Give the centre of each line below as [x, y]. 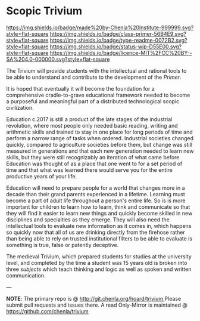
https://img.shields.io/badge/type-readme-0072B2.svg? [118, 40]
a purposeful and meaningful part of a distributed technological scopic [93, 101]
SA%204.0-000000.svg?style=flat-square [58, 59]
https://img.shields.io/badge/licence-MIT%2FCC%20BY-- [121, 53]
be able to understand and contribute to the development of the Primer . [94, 77]
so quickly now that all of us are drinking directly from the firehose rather [96, 232]
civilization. [20, 107]
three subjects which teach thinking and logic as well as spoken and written [99, 269]
